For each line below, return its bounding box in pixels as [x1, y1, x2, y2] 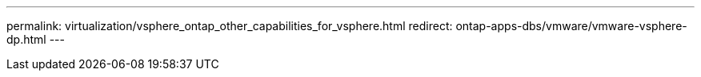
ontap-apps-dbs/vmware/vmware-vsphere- [455, 19, 687, 33]
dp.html [6, 33, 46, 46]
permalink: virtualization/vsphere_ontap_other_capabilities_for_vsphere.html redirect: [6, 19, 453, 33]
